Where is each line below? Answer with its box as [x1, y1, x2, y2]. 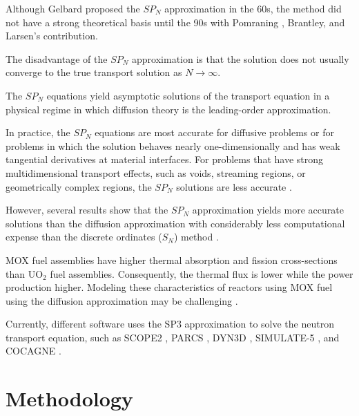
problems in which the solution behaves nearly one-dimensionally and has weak [6, 138, 340, 153]
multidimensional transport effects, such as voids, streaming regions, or [6, 165, 306, 180]
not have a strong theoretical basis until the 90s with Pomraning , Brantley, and [6, 15, 345, 29]
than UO [6, 266, 43, 281]
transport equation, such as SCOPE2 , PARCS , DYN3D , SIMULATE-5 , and [6, 330, 340, 344]
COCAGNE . [6, 343, 61, 358]
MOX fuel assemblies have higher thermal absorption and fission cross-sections [6, 252, 338, 267]
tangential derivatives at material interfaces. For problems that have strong [6, 152, 324, 167]
